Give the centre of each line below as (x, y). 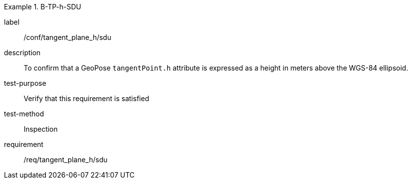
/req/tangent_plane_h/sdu (66, 160)
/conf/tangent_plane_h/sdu (68, 37)
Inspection (41, 129)
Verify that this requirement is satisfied (87, 98)
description (22, 53)
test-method (24, 114)
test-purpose (25, 83)
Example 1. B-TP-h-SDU (43, 7)
